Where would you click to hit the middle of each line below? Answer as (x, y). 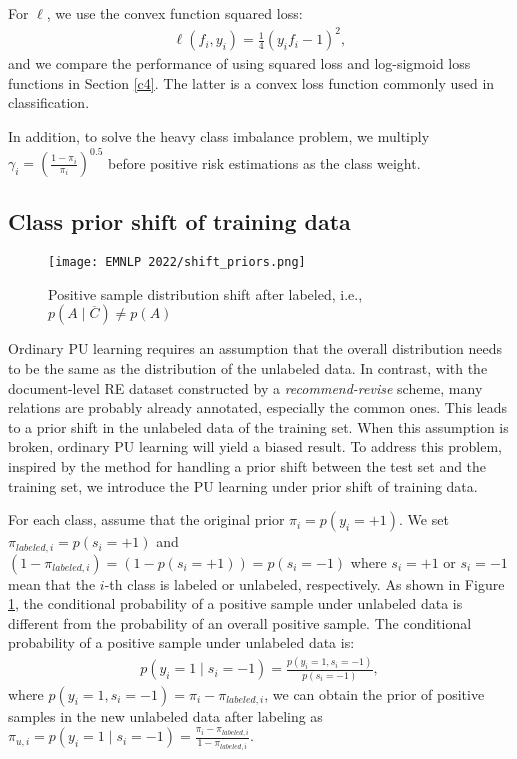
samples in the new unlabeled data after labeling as (165, 715)
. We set (423, 519)
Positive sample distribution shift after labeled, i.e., (205, 293)
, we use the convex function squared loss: (174, 13)
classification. (49, 102)
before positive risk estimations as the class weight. (264, 162)
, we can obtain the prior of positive (374, 693)
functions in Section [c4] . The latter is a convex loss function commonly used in (251, 82)
